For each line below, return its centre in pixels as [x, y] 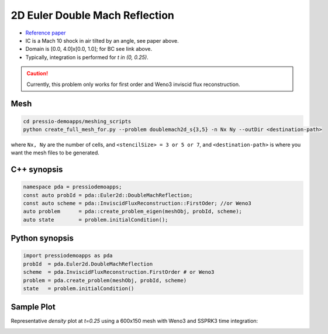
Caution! [37, 74]
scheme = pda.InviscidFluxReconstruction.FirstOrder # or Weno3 [119, 272]
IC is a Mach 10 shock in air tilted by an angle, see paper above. [102, 40]
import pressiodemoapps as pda [68, 256]
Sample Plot [33, 307]
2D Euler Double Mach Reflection [93, 15]
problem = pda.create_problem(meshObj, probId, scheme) [105, 280]
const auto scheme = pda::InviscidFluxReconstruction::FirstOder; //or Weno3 [137, 204]
